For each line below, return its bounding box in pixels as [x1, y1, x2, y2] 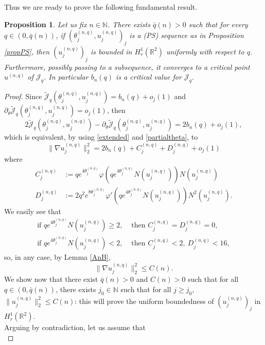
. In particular [44, 71, 89, 82]
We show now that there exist [4, 274, 98, 284]
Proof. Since [4, 91, 42, 102]
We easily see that [4, 205, 61, 216]
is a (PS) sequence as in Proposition [129, 30, 244, 41]
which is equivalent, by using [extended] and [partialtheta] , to [4, 131, 198, 142]
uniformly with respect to [166, 46, 244, 56]
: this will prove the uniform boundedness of [75, 295, 214, 306]
